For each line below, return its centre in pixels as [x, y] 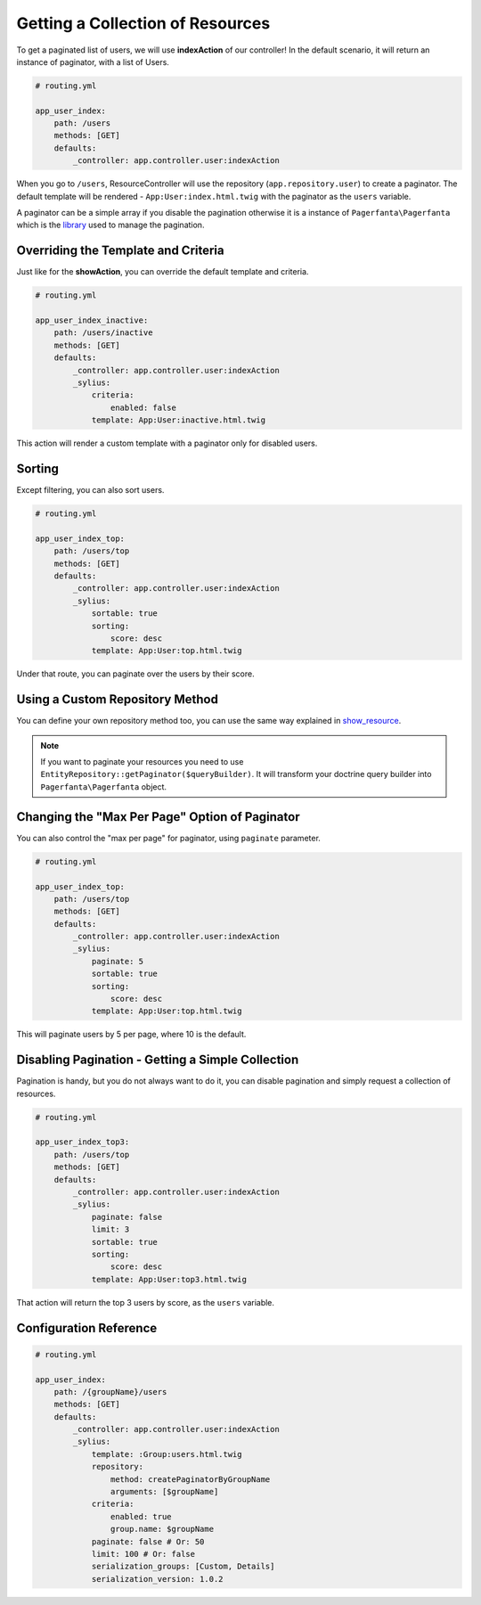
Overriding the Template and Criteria [120, 251]
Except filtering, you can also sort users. [90, 490]
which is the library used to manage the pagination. [110, 225]
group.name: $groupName [162, 1529]
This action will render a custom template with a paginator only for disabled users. [167, 443]
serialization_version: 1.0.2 [157, 1579]
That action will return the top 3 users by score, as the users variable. [146, 1302]
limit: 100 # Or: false [143, 1554]
